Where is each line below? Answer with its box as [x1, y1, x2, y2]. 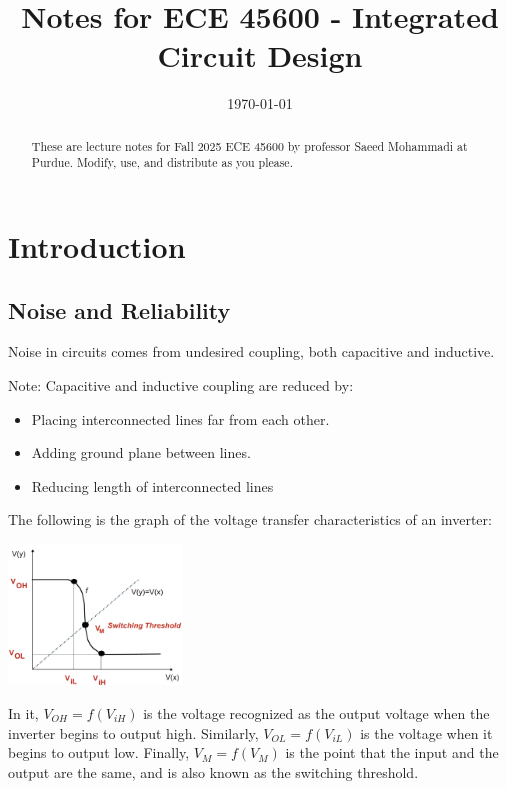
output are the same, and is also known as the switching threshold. [8, 761, 419, 782]
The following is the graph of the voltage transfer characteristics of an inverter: [8, 509, 492, 530]
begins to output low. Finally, [8, 742, 190, 763]
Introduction [8, 226, 186, 267]
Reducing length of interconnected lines [31, 475, 274, 496]
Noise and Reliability [8, 294, 231, 325]
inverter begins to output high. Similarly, [8, 722, 259, 743]
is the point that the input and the [285, 742, 499, 763]
